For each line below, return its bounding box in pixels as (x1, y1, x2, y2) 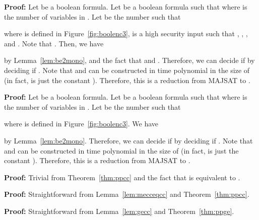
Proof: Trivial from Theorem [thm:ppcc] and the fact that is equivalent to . (4, 172, 240, 182)
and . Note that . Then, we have (4, 38, 104, 48)
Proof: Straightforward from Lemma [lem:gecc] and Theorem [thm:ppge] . (4, 205, 234, 216)
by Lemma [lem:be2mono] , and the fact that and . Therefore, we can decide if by (4, 55, 255, 65)
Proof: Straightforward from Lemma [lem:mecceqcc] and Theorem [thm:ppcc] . (4, 189, 249, 199)
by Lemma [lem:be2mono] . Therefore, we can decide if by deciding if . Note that (4, 135, 253, 145)
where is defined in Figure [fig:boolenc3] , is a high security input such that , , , (4, 28, 248, 39)
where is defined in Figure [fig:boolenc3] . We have (4, 118, 159, 129)
